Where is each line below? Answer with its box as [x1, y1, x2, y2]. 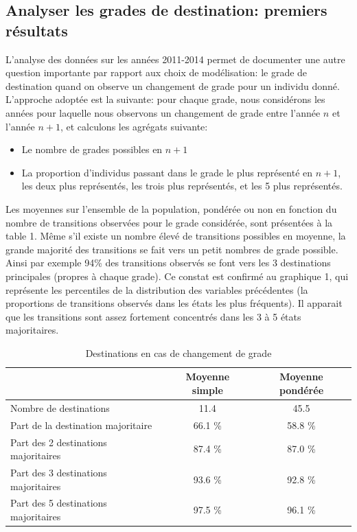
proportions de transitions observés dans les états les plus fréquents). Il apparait [5, 296, 343, 310]
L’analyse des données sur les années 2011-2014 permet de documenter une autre [5, 51, 345, 66]
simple [192, 383, 223, 397]
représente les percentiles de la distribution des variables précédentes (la [5, 282, 308, 297]
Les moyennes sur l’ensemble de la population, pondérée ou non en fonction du [5, 201, 337, 216]
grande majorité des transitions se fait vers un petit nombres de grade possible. [5, 242, 338, 256]
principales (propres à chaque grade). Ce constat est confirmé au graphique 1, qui [5, 268, 349, 283]
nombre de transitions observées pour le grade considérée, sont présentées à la [5, 215, 333, 229]
